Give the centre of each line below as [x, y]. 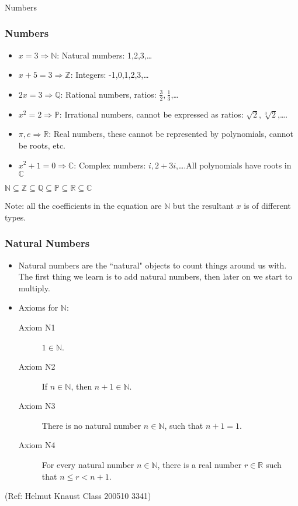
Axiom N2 [37, 366]
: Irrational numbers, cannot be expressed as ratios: [151, 114]
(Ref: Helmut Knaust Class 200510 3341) [78, 496]
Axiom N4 [37, 445]
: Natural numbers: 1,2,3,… [105, 55]
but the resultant [203, 206]
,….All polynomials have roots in [234, 165]
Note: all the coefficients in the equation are [83, 206]
